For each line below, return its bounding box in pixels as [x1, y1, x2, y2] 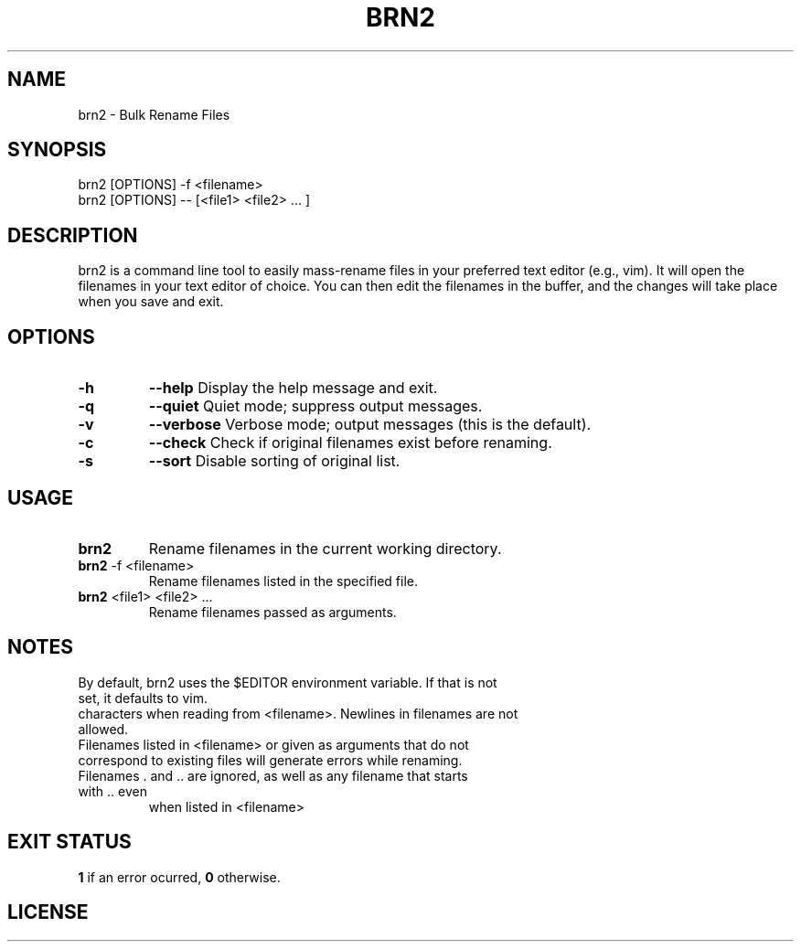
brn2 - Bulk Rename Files [78, 106, 230, 123]
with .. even [78, 783, 147, 799]
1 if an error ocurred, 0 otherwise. [78, 869, 281, 885]
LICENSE [7, 901, 89, 924]
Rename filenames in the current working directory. [148, 538, 502, 558]
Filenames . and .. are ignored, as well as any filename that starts [78, 767, 468, 784]
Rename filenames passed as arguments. [148, 603, 397, 620]
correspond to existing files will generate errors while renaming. [78, 752, 463, 768]
